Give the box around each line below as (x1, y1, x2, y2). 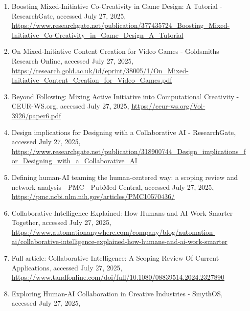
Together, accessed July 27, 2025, (11, 217, 112, 227)
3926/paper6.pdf (11, 110, 61, 120)
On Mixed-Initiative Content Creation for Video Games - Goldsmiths (11, 46, 219, 56)
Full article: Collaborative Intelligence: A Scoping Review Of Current (11, 253, 219, 263)
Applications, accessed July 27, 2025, (11, 262, 122, 272)
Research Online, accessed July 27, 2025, (11, 55, 134, 66)
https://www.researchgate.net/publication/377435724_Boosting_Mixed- (11, 20, 230, 30)
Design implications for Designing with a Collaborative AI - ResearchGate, (11, 127, 236, 137)
